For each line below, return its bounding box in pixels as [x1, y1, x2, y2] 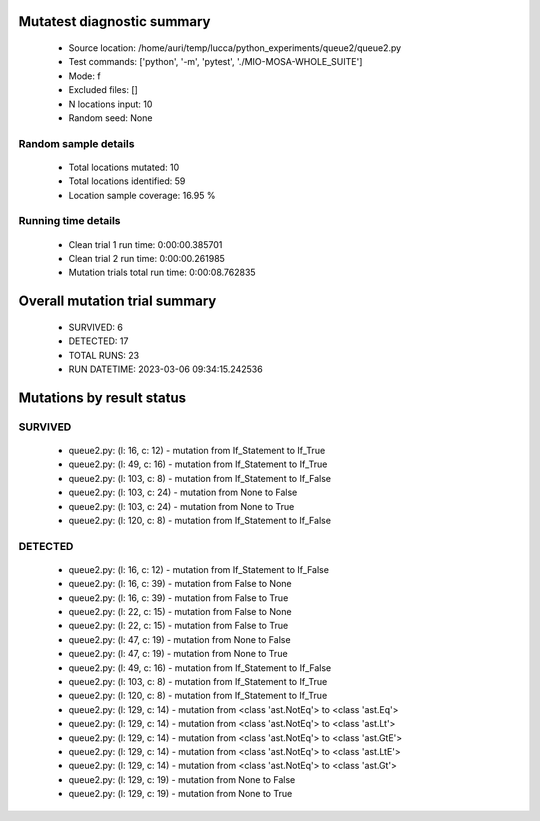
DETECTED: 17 [68, 335, 129, 347]
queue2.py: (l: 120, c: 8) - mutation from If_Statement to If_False [68, 514, 332, 526]
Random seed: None [68, 111, 153, 124]
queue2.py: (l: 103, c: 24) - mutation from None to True [68, 500, 295, 512]
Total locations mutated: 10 [68, 161, 180, 173]
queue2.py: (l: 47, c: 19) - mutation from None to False [68, 633, 291, 645]
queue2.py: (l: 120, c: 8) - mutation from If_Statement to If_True [68, 690, 328, 702]
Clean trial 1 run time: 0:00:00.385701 [68, 238, 223, 250]
